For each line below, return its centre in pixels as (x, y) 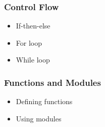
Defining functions (44, 101)
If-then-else (33, 26)
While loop (33, 60)
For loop (29, 42)
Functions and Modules (52, 82)
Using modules (39, 118)
